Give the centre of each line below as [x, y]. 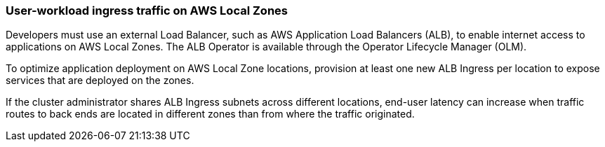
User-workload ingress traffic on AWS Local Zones [147, 10]
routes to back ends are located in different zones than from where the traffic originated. [210, 114]
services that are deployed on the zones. [100, 80]
